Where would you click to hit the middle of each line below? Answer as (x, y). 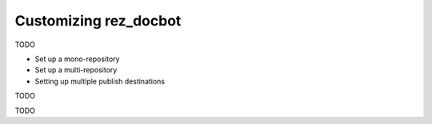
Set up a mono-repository (77, 59)
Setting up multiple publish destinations (100, 81)
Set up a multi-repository (76, 70)
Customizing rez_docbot (98, 21)
